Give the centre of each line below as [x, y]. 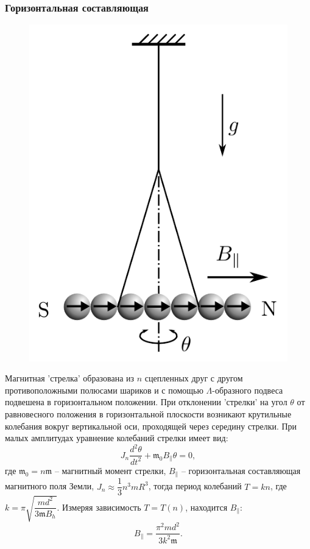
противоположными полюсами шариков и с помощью [104, 390]
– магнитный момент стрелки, [110, 470]
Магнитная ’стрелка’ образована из [70, 378]
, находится [206, 507]
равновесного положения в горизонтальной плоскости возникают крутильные [148, 414]
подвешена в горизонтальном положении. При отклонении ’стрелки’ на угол [146, 402]
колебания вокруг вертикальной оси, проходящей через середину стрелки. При [151, 426]
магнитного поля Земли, [50, 486]
